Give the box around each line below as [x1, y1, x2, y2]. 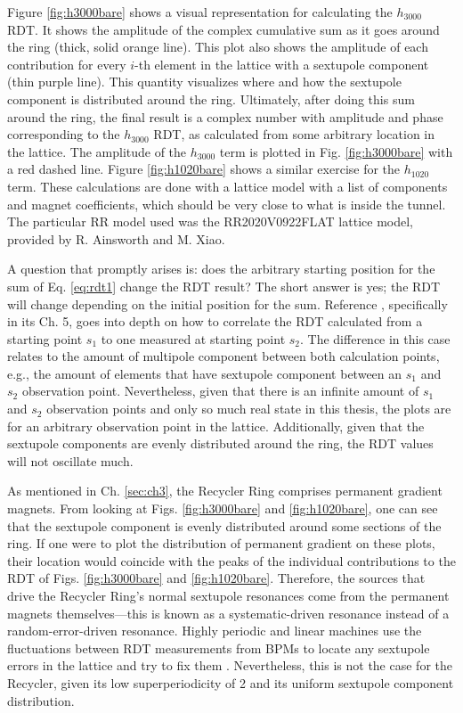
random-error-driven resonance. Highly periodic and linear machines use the [7, 621, 422, 640]
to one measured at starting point [101, 329, 286, 348]
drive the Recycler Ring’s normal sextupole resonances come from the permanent [7, 586, 450, 604]
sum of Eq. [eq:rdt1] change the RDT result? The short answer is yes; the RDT [7, 276, 441, 295]
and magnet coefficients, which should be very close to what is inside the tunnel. [7, 194, 446, 213]
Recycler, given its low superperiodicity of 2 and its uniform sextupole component [7, 673, 454, 692]
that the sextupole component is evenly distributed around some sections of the [7, 516, 442, 535]
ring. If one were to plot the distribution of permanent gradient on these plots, [7, 534, 435, 553]
